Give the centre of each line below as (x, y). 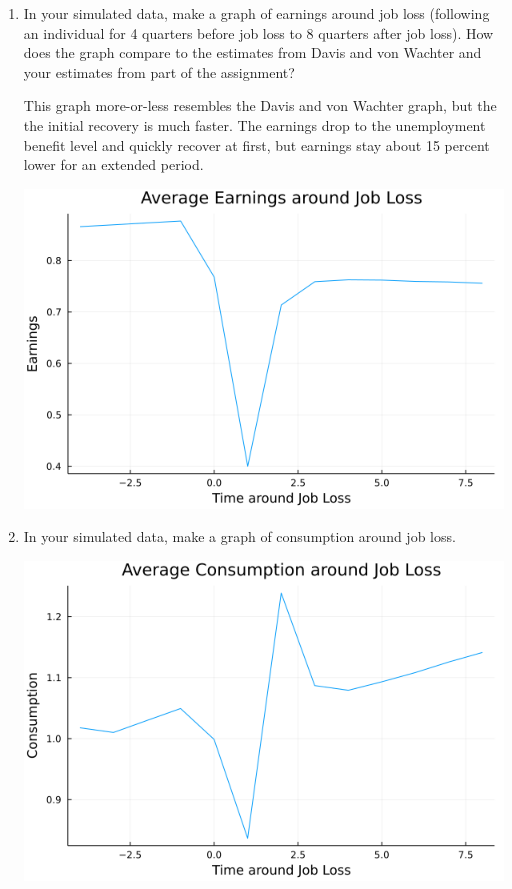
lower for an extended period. (113, 164)
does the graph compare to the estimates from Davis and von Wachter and (252, 52)
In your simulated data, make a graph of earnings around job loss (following (256, 13)
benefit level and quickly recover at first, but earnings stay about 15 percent (256, 144)
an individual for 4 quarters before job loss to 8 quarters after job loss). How (258, 32)
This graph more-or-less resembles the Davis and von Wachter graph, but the (260, 105)
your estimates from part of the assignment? (159, 71)
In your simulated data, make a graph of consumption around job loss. (239, 536)
